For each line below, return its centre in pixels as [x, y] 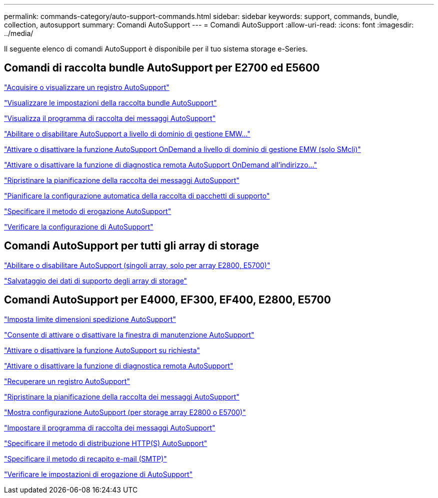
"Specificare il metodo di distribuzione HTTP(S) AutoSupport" [106, 443]
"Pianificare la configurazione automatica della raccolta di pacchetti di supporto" [137, 195]
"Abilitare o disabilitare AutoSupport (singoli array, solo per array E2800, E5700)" [137, 265]
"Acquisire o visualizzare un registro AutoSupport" [87, 87]
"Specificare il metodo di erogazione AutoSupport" [88, 211]
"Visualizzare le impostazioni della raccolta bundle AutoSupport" [110, 102]
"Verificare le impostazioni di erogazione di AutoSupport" [98, 474]
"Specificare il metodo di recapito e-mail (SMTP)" [85, 458]
